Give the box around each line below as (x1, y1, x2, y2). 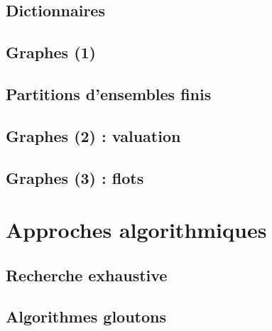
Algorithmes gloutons (6, 305, 167, 327)
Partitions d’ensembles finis (6, 82, 212, 104)
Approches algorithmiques (6, 215, 267, 244)
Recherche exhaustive (6, 264, 168, 286)
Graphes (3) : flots (6, 166, 144, 188)
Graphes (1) (6, 41, 97, 63)
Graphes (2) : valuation (6, 124, 181, 146)
